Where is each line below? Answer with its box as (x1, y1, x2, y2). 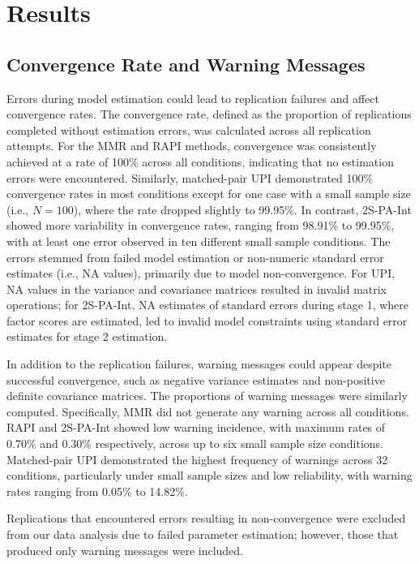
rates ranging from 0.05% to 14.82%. (6, 482, 188, 499)
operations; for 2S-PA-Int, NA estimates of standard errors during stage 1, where (6, 296, 409, 313)
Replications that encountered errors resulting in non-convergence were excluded (6, 510, 406, 527)
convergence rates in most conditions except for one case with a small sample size (6, 185, 411, 202)
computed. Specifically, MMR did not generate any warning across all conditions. (6, 403, 409, 420)
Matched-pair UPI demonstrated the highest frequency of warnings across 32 (6, 450, 388, 467)
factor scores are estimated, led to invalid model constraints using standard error (6, 312, 408, 329)
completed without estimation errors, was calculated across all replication (6, 121, 371, 138)
